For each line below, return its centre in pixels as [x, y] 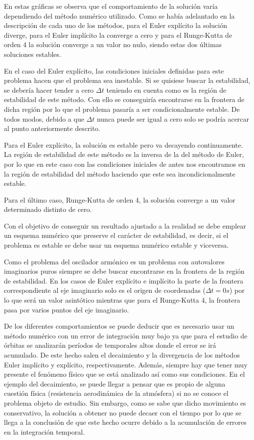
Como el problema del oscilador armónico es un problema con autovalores [114, 261]
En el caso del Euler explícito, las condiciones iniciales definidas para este [114, 70]
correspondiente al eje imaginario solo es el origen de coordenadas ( [105, 290]
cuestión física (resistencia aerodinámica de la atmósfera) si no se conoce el [116, 393]
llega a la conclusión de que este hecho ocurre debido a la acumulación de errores [125, 422]
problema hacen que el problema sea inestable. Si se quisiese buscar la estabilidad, [127, 80]
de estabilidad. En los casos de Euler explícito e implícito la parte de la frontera [124, 280]
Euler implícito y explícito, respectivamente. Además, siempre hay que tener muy [126, 364]
